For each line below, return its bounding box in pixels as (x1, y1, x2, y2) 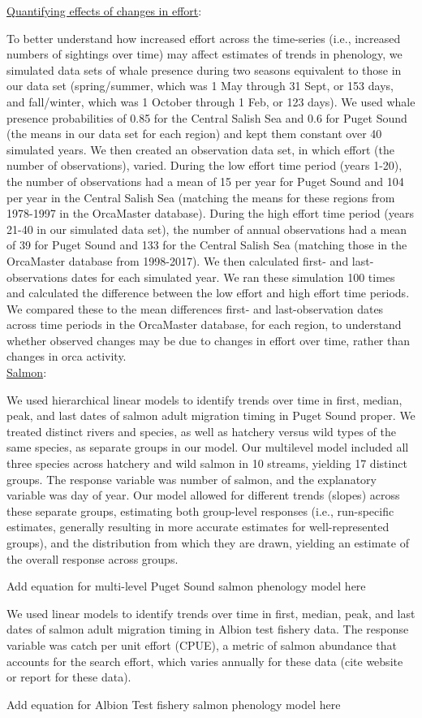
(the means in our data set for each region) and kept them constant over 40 (6, 125, 382, 142)
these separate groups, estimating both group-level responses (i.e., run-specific (6, 502, 394, 519)
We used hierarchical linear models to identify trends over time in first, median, (6, 391, 403, 408)
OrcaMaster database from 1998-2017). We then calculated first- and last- (6, 252, 374, 269)
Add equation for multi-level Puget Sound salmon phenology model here (6, 577, 366, 595)
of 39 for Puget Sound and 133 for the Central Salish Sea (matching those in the (6, 236, 407, 253)
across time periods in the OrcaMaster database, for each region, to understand (6, 316, 402, 333)
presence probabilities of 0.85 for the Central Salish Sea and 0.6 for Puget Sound (6, 109, 407, 126)
